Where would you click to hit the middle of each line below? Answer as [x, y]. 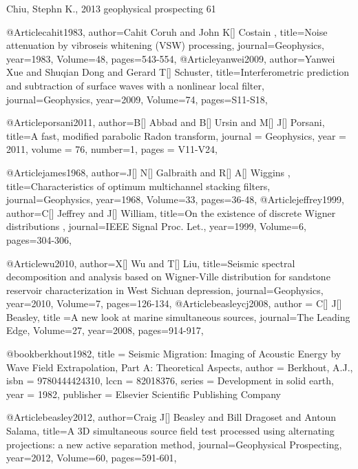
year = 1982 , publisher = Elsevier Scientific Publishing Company [144, 394]
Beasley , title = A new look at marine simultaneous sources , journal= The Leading [178, 316]
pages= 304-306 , [39, 239]
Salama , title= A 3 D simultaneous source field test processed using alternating [170, 431]
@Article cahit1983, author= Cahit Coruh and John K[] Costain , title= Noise [167, 31]
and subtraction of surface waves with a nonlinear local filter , [135, 85]
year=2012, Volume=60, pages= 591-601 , [92, 458]
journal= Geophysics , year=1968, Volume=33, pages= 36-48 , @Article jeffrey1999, [175, 199]
